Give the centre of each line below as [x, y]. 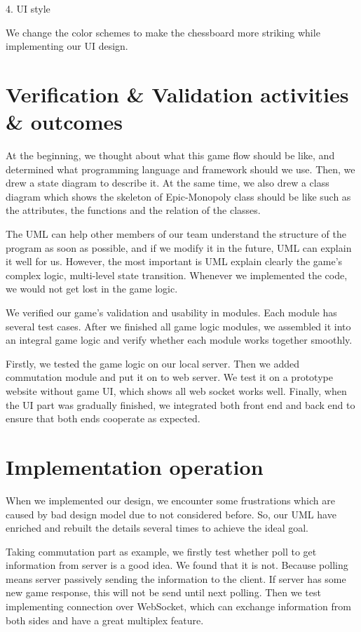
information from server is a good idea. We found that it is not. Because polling [177, 565]
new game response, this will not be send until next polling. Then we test [163, 592]
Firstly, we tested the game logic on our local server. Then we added [152, 363]
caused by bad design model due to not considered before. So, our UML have [171, 514]
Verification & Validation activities [177, 94]
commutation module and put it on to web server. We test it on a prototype [169, 377]
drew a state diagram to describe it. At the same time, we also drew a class [168, 183]
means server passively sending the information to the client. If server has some [176, 578]
